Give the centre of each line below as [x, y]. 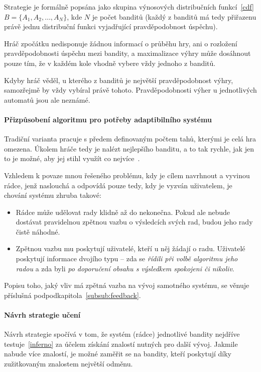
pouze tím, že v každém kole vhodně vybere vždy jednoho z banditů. [110, 63]
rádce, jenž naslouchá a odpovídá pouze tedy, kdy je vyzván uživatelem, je [118, 185]
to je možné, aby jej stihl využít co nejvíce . [72, 158]
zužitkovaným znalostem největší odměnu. [69, 364]
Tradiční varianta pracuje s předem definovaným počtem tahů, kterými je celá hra [130, 139]
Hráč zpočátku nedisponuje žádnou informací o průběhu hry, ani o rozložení [121, 43]
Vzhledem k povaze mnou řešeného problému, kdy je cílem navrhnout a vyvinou [127, 175]
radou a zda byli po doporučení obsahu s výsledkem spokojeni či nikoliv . [125, 268]
